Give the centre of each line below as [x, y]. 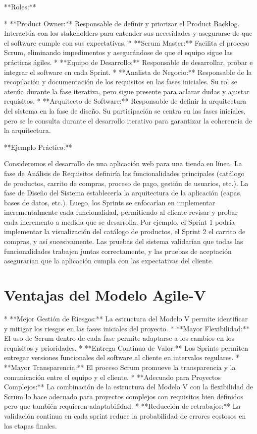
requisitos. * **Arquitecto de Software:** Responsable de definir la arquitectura [125, 101]
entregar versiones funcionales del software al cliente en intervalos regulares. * [122, 357]
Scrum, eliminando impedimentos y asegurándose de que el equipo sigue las [118, 52]
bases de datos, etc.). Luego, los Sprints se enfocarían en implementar [110, 202]
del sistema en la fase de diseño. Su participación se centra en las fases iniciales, [125, 110]
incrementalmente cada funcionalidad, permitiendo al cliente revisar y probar [121, 212]
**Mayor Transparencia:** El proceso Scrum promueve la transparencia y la [120, 367]
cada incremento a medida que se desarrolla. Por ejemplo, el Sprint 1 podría [120, 221]
